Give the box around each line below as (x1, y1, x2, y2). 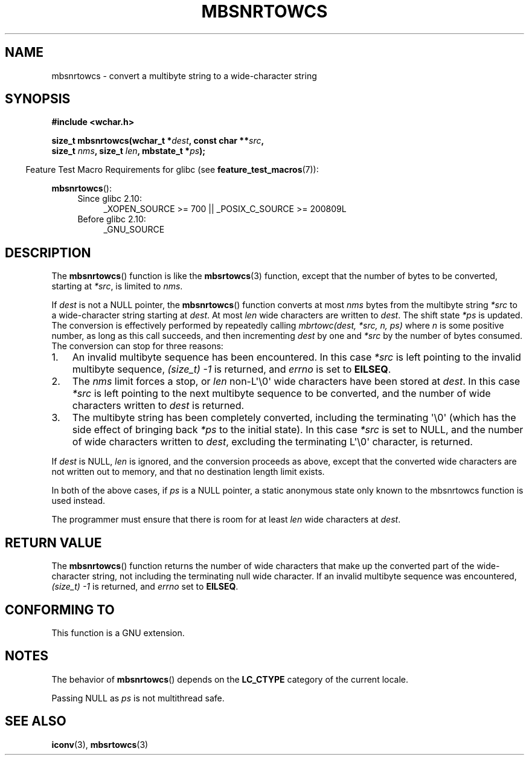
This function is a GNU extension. (51, 627, 185, 638)
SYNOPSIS (5, 91, 71, 107)
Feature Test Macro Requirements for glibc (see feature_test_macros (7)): (25, 164, 319, 175)
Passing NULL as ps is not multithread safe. (51, 692, 225, 703)
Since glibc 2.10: (77, 193, 142, 204)
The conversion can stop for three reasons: (51, 341, 223, 352)
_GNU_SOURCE (103, 224, 165, 235)
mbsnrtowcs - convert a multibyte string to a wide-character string (51, 70, 317, 81)
